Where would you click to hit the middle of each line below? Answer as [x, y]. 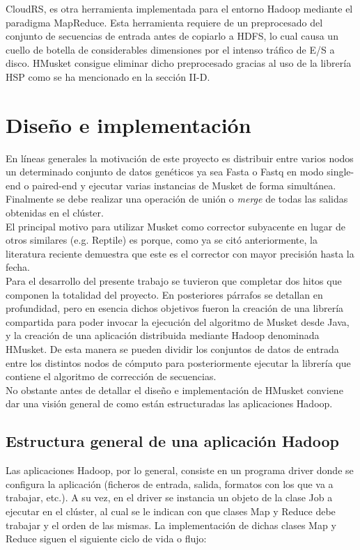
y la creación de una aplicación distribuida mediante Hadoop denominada [163, 335]
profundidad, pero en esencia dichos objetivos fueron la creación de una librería [175, 308]
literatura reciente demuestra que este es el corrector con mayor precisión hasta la [180, 253]
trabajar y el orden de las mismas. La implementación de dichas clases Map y [171, 525]
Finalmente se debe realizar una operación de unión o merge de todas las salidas [177, 199]
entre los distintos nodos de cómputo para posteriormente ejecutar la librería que [178, 362]
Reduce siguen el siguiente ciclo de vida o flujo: [106, 539]
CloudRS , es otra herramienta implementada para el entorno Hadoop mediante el [179, 8]
